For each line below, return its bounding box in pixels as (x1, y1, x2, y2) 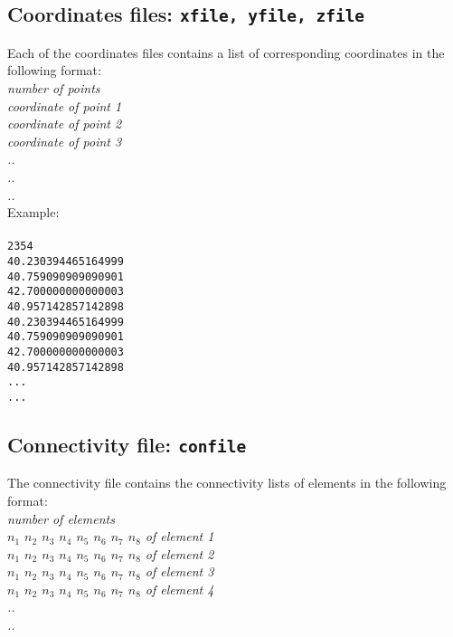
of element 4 (145, 579, 214, 598)
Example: (7, 203, 60, 222)
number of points (7, 78, 100, 97)
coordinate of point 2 (7, 114, 122, 133)
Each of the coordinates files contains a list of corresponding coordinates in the (7, 43, 445, 62)
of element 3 (145, 562, 214, 581)
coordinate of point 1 (7, 96, 122, 115)
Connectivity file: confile (7, 430, 247, 458)
